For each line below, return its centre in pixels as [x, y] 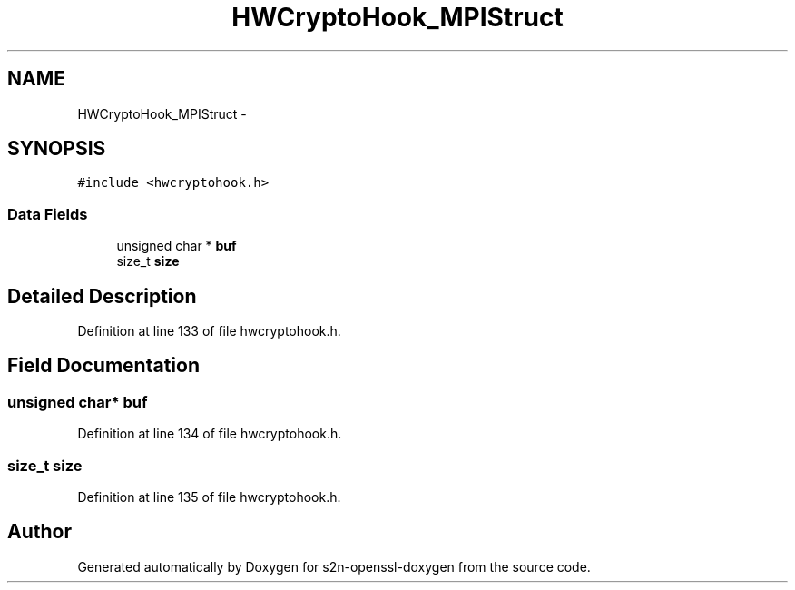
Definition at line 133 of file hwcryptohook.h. [209, 331]
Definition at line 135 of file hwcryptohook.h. [209, 497]
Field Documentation [103, 366]
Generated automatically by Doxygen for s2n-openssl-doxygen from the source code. [334, 566]
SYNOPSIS [57, 149]
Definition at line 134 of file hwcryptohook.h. [210, 434]
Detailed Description [102, 296]
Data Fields [48, 214]
